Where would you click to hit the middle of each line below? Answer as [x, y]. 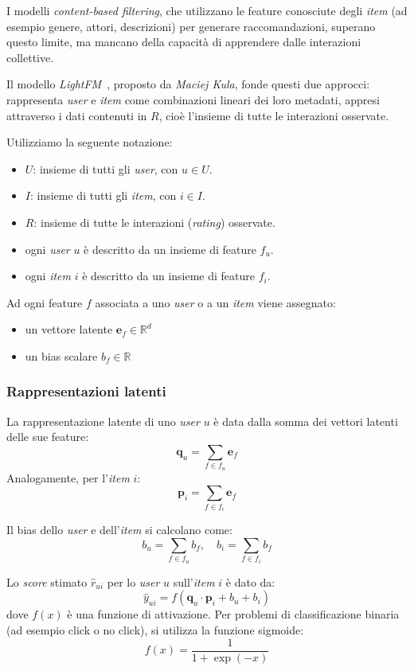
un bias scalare [61, 355]
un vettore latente [69, 329]
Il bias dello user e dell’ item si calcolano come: [119, 530]
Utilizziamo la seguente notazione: [90, 142]
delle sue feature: [48, 437]
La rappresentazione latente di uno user [103, 421]
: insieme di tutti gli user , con [105, 168]
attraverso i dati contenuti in [77, 115]
